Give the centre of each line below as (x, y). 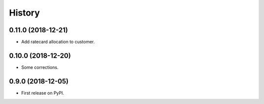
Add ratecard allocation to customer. (58, 42)
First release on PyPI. (43, 93)
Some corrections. (40, 67)
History (24, 13)
